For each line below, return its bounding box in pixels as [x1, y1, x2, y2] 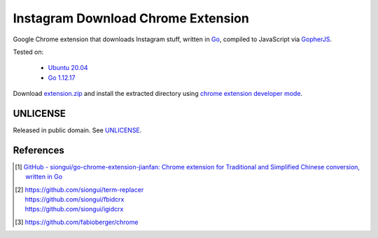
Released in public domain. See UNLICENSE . [13, 126, 142, 134]
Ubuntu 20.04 [48, 64, 88, 72]
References [13, 144, 64, 156]
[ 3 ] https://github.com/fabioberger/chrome [15, 218, 139, 226]
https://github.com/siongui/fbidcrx [24, 195, 125, 204]
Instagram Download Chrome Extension [13, 10, 250, 26]
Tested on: [13, 48, 44, 56]
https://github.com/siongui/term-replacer [24, 185, 144, 194]
